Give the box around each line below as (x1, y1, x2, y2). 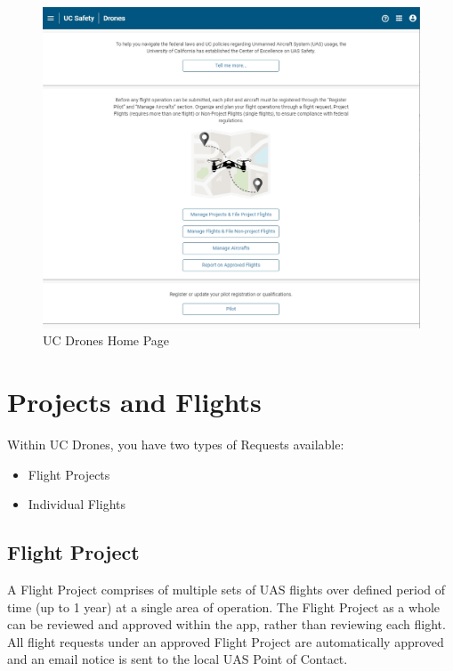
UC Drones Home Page (43, 331, 170, 350)
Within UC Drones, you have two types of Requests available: (7, 434, 344, 453)
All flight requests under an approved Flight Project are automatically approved (7, 632, 444, 651)
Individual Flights (28, 495, 125, 513)
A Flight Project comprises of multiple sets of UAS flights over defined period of (7, 579, 446, 598)
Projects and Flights (7, 384, 262, 420)
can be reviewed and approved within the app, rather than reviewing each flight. (7, 615, 446, 634)
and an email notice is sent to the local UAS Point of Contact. (7, 650, 348, 668)
